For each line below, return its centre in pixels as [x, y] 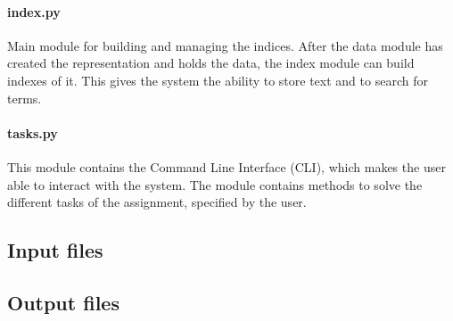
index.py [34, 11]
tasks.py [33, 132]
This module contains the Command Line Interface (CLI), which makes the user [226, 166]
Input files [55, 250]
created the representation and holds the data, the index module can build [211, 63]
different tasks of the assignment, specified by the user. [157, 202]
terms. [25, 98]
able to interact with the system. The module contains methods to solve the [215, 184]
